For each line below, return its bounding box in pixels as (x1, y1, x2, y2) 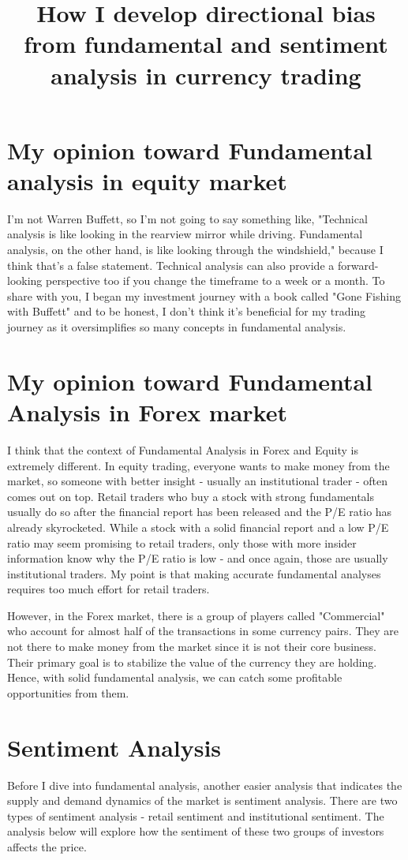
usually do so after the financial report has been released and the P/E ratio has (7, 503, 392, 520)
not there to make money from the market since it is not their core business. (7, 638, 376, 655)
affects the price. (7, 838, 87, 854)
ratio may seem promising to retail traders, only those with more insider (7, 534, 357, 551)
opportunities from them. (7, 684, 129, 701)
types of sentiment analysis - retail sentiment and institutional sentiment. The (7, 807, 384, 824)
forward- (337, 256, 379, 273)
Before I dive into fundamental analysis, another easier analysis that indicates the (7, 776, 402, 793)
